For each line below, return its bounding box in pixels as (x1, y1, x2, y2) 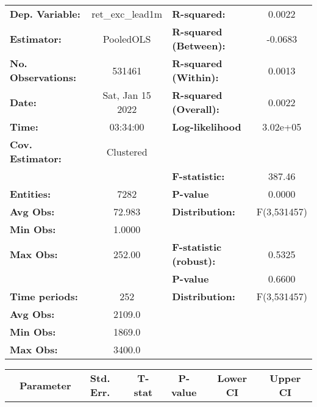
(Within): (172, 70, 219, 84)
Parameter (20, 378, 71, 392)
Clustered (106, 144, 148, 159)
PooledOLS (102, 31, 151, 46)
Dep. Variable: (10, 7, 80, 21)
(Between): (172, 38, 226, 52)
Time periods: (10, 289, 78, 303)
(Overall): (172, 102, 219, 116)
